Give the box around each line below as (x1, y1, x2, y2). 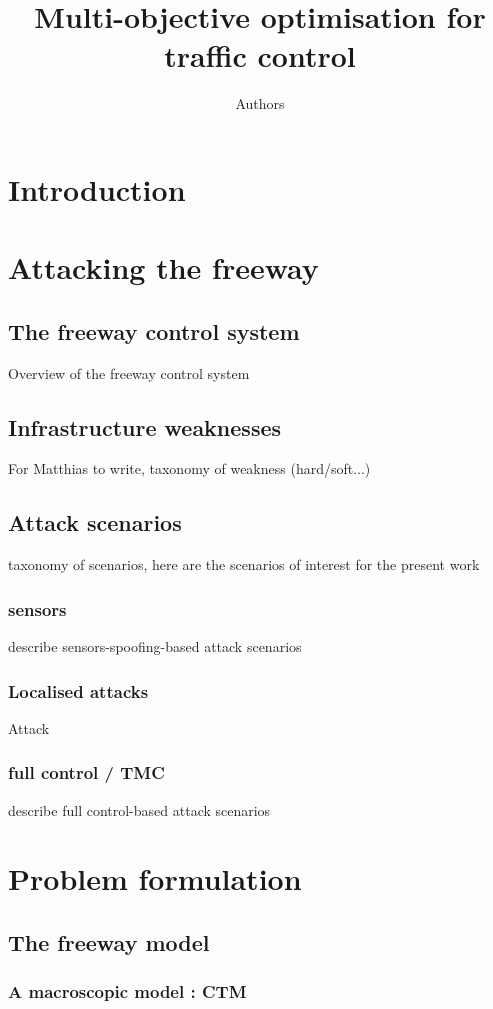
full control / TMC (8, 760, 165, 785)
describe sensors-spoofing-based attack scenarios (8, 636, 302, 657)
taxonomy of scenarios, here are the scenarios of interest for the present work (8, 554, 480, 575)
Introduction (8, 168, 186, 209)
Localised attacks (8, 678, 149, 703)
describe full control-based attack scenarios (8, 799, 271, 820)
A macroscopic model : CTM (8, 979, 247, 1004)
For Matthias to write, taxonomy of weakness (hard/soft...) (8, 458, 371, 479)
